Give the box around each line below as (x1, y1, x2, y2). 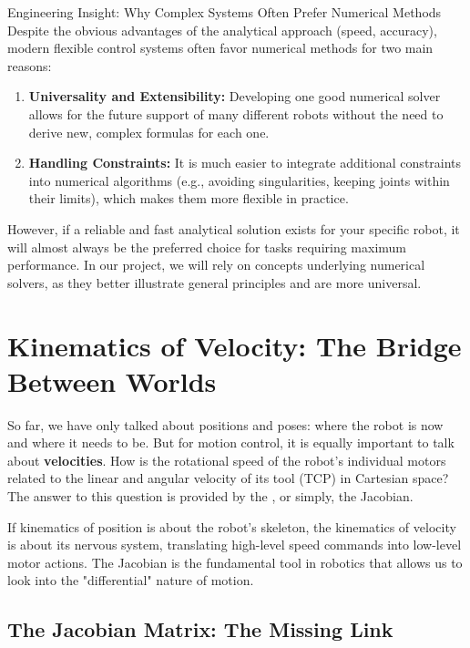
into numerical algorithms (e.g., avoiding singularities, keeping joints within (28, 170, 450, 190)
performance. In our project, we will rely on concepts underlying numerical (7, 255, 425, 274)
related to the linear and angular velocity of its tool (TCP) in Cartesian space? (7, 468, 449, 488)
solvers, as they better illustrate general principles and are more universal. (7, 273, 422, 292)
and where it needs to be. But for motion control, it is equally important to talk (7, 433, 455, 452)
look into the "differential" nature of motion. (7, 571, 254, 590)
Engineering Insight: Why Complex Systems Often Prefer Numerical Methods (7, 3, 442, 21)
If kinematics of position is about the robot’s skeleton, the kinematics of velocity (7, 517, 456, 536)
